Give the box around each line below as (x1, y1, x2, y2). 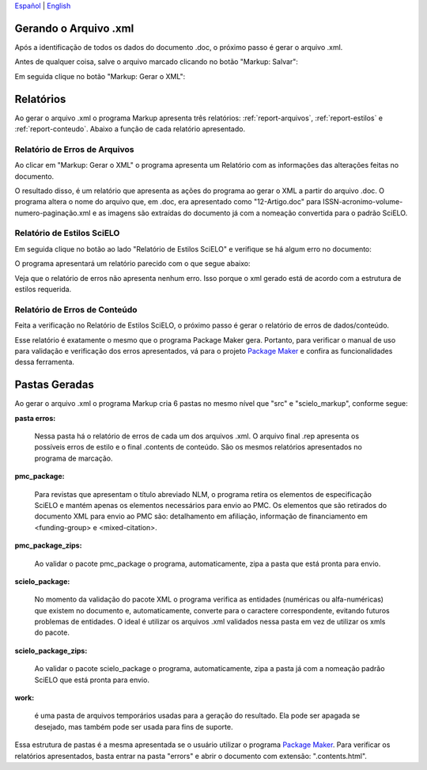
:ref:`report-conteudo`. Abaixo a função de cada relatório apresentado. (14, 123, 245, 134)
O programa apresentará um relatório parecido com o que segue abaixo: (14, 259, 251, 268)
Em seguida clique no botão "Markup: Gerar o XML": (14, 71, 186, 81)
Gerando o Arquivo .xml (14, 21, 134, 35)
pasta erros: (14, 413, 56, 423)
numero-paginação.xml (14, 208, 91, 218)
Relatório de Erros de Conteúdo (14, 304, 138, 315)
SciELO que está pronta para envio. (34, 675, 150, 685)
